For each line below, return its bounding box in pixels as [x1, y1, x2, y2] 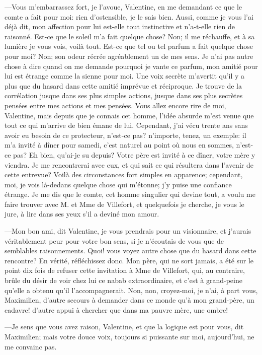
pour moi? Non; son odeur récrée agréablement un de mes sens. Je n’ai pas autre [5, 50, 253, 61]
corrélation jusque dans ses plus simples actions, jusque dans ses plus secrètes [5, 90, 243, 101]
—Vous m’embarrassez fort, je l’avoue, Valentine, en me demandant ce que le [5, 2, 242, 12]
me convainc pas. [5, 341, 57, 351]
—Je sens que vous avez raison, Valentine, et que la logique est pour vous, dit [5, 321, 244, 332]
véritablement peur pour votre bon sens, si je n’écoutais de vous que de [5, 235, 224, 246]
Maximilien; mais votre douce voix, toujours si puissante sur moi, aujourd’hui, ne [5, 331, 254, 341]
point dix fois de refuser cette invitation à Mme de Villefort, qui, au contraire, [5, 265, 245, 275]
